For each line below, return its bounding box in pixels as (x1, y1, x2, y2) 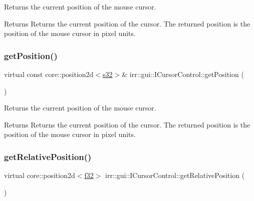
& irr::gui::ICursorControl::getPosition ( (122, 69, 244, 79)
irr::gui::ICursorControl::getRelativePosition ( (105, 170, 245, 180)
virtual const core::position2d (4, 69, 94, 79)
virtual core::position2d (4, 170, 75, 180)
